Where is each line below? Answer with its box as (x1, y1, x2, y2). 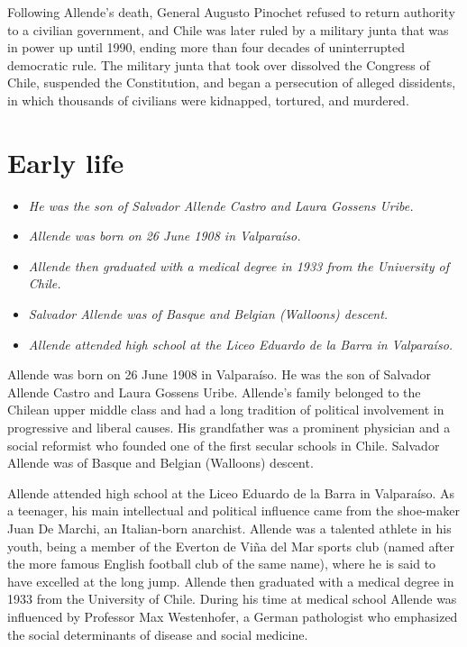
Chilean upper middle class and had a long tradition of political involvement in (7, 400, 444, 419)
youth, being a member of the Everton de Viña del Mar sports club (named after (7, 536, 455, 555)
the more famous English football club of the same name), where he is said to (7, 554, 436, 573)
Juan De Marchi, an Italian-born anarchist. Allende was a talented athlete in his (7, 519, 452, 537)
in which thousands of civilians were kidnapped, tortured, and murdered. (7, 90, 409, 109)
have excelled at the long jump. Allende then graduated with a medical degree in (7, 571, 454, 590)
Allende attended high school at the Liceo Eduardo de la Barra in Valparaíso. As (7, 483, 455, 502)
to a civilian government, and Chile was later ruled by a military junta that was (7, 20, 449, 39)
